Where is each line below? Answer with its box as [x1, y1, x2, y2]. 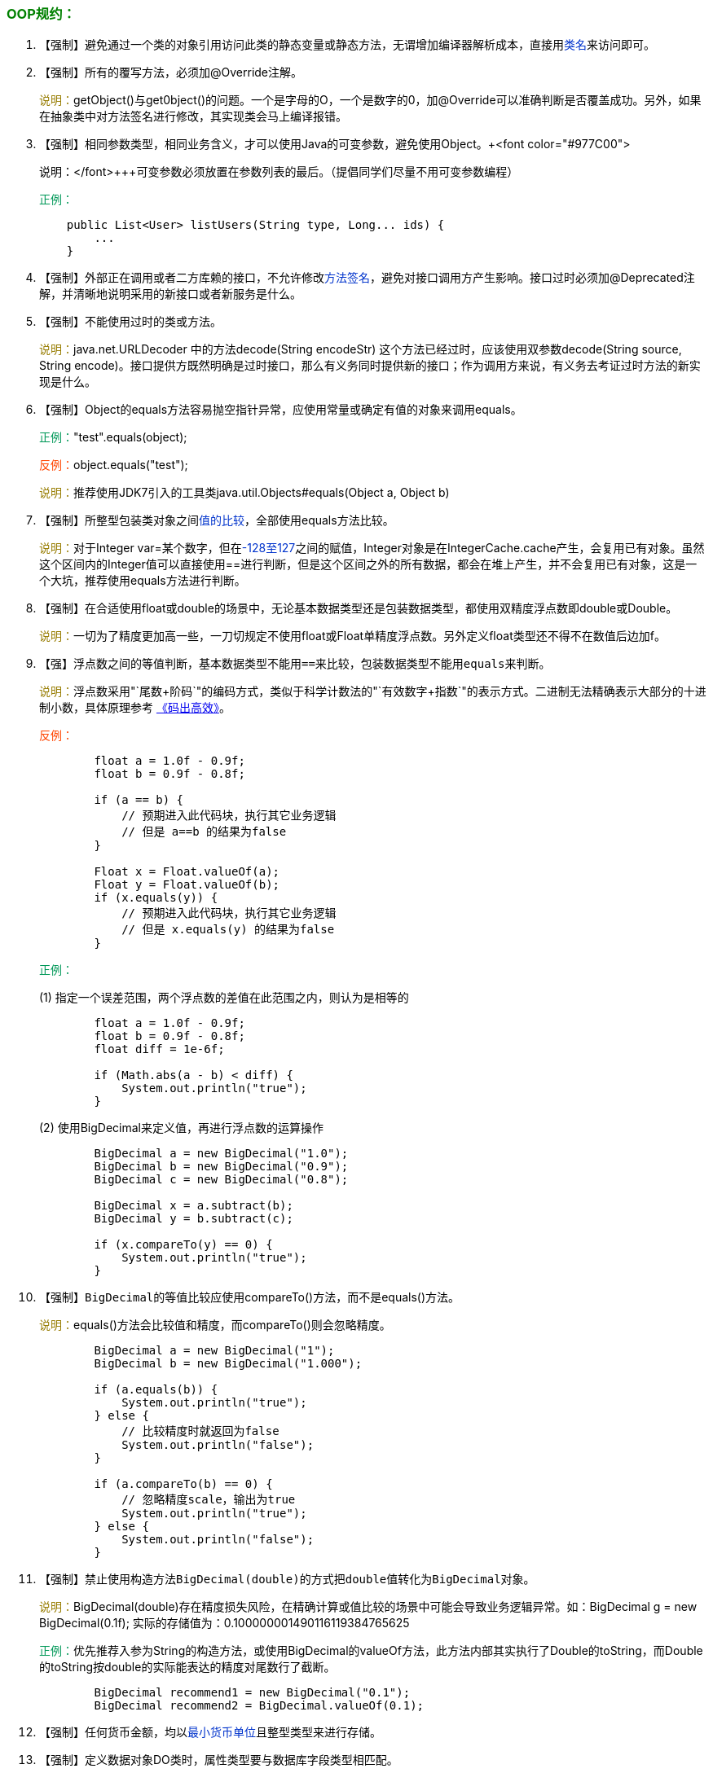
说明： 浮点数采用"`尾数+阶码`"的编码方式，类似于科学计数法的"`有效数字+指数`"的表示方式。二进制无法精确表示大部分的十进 [39, 684, 706, 699]
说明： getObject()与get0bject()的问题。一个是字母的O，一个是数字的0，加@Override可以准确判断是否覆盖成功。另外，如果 [39, 93, 702, 108]
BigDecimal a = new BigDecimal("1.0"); [94, 1147, 349, 1161]
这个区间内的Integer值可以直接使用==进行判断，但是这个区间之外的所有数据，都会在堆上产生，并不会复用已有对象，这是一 [39, 557, 698, 572]
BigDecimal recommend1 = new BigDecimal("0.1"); [94, 1686, 411, 1700]
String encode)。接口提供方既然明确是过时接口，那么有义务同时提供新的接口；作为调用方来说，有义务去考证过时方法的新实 [39, 358, 701, 373]
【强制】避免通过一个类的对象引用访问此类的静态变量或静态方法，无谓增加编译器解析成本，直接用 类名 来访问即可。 [39, 37, 655, 52]
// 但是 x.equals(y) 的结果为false [121, 923, 335, 937]
